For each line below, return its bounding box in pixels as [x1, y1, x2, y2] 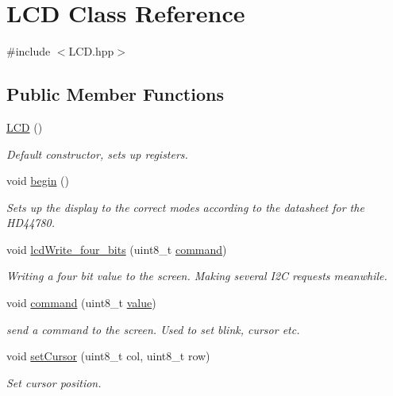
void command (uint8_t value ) [6, 294, 156, 311]
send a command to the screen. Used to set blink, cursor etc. [6, 321, 300, 337]
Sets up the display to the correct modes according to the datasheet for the [6, 198, 364, 215]
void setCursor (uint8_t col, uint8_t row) [6, 348, 210, 364]
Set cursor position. [6, 374, 102, 390]
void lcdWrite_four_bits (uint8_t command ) [6, 240, 227, 257]
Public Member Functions [6, 82, 224, 106]
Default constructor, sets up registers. [6, 145, 188, 162]
